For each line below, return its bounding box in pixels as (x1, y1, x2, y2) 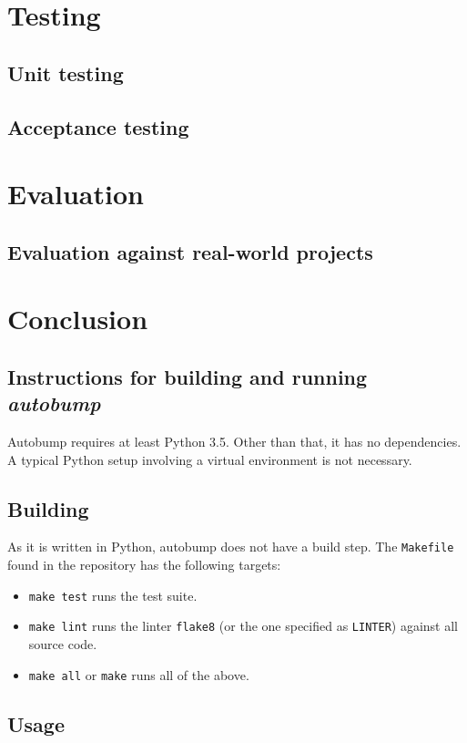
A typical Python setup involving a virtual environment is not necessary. (7, 449, 412, 469)
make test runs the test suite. (28, 585, 198, 604)
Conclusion (7, 300, 148, 337)
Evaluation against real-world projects (7, 237, 373, 265)
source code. (28, 635, 97, 654)
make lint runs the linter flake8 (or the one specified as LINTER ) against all (28, 616, 459, 635)
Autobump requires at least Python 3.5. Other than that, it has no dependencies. (7, 432, 462, 451)
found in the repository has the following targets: (7, 555, 281, 574)
